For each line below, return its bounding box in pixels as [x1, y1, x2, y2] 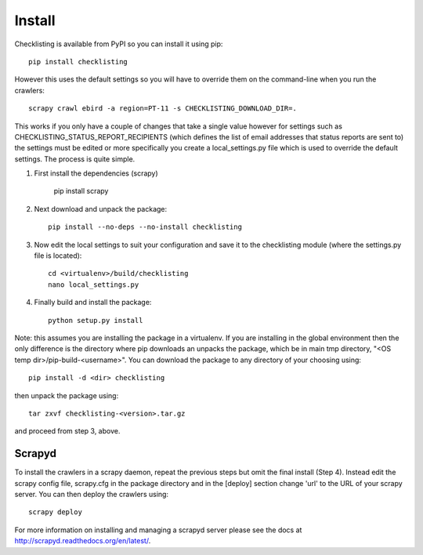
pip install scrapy [53, 187, 109, 196]
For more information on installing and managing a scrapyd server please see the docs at [14, 525, 302, 535]
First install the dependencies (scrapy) [34, 169, 158, 178]
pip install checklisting [28, 57, 128, 66]
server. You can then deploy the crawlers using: [14, 490, 168, 499]
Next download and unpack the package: [34, 204, 168, 213]
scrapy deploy [28, 508, 82, 517]
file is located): [34, 251, 82, 260]
